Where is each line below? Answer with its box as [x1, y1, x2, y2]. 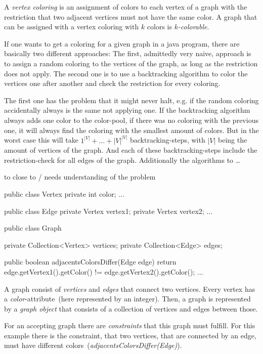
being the [218, 135, 247, 145]
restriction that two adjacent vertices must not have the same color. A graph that [4, 11, 257, 22]
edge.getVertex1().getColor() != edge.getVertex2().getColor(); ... [4, 266, 203, 277]
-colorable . [178, 21, 209, 32]
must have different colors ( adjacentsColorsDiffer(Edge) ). [4, 340, 182, 350]
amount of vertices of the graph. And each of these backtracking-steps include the [4, 145, 257, 155]
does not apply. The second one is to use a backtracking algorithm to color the [4, 68, 248, 78]
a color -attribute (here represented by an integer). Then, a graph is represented [4, 293, 251, 304]
